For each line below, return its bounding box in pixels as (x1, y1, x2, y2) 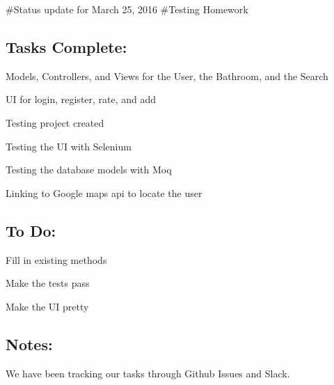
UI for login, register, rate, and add (6, 92, 157, 107)
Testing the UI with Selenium (6, 139, 132, 153)
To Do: (6, 219, 56, 241)
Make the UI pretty (6, 299, 89, 313)
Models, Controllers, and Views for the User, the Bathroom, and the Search (6, 68, 328, 83)
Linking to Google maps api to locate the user (6, 185, 202, 200)
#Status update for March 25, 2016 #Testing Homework (6, 2, 248, 16)
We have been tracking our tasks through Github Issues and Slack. (6, 366, 290, 380)
